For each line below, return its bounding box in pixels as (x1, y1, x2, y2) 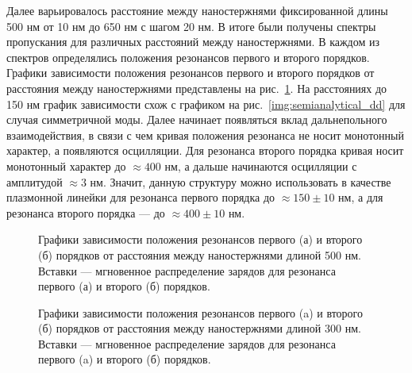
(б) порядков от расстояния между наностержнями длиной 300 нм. (38, 320, 361, 336)
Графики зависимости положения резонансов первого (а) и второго (38, 231, 363, 248)
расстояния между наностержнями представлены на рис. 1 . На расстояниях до (6, 79, 387, 96)
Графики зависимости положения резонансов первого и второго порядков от (6, 64, 375, 81)
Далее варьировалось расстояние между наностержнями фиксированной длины (6, 2, 388, 18)
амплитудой (6, 173, 63, 190)
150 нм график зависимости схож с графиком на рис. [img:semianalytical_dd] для (6, 95, 406, 112)
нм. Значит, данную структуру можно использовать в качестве (90, 173, 391, 190)
